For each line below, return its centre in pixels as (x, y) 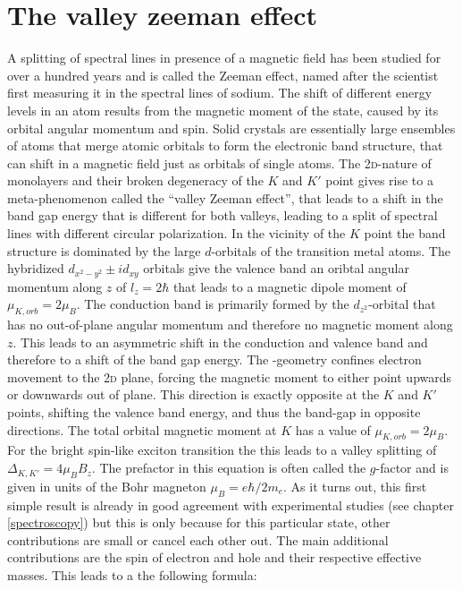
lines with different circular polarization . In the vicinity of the (176, 233)
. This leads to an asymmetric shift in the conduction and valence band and (220, 342)
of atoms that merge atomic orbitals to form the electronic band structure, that (225, 145)
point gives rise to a (379, 180)
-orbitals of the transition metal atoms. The (331, 250)
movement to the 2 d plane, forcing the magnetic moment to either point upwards (230, 376)
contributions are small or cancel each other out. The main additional (198, 539)
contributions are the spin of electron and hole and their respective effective (214, 557)
